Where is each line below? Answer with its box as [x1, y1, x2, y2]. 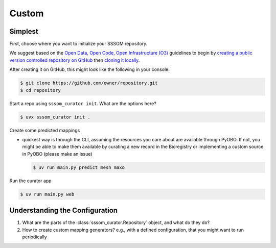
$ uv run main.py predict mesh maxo [33, 164, 125, 170]
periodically [22, 234, 47, 240]
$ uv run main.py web [20, 191, 75, 197]
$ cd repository [20, 87, 61, 93]
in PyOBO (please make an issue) [22, 151, 93, 157]
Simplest [9, 27, 38, 36]
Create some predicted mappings [9, 127, 80, 133]
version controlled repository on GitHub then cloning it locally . [9, 57, 140, 63]
